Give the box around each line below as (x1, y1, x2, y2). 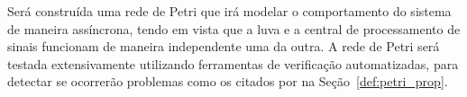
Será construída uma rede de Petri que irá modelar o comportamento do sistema (7, 2, 452, 20)
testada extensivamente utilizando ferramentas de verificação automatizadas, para (7, 54, 459, 73)
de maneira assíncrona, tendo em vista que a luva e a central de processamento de (7, 19, 461, 38)
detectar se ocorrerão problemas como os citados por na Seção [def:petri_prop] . (7, 72, 448, 91)
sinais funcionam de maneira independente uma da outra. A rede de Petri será (7, 37, 440, 56)
